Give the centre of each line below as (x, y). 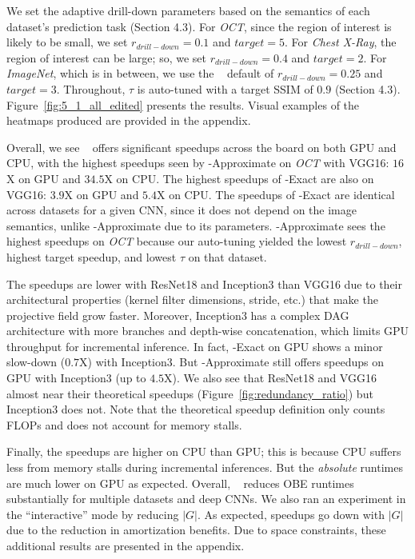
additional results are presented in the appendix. (126, 545)
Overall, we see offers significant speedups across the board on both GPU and (202, 147)
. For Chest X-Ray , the (340, 42)
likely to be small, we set (67, 42)
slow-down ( (36, 362)
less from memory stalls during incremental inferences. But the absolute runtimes (205, 467)
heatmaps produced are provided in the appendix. (129, 120)
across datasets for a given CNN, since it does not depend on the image (182, 210)
